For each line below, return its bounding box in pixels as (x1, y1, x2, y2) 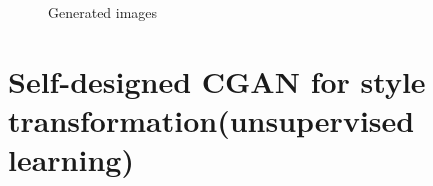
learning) (8, 139, 134, 180)
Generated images (48, 2, 158, 22)
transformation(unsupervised (8, 99, 415, 140)
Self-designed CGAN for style (8, 60, 426, 101)
